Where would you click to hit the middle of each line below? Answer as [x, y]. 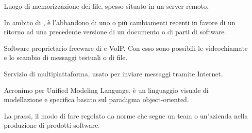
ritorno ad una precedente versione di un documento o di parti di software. [115, 32]
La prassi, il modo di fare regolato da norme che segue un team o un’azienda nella [126, 115]
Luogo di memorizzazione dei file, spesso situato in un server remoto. [106, 6]
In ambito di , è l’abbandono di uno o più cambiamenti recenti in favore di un [120, 22]
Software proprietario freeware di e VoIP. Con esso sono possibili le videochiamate [126, 48]
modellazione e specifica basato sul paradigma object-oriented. [97, 99]
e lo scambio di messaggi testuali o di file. [66, 57]
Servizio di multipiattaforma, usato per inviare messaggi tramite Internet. [113, 73]
